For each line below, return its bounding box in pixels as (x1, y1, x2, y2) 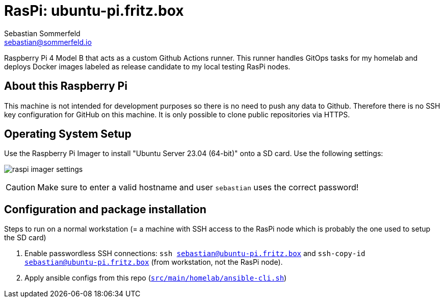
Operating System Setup (4, 128, 132, 141)
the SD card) (4, 233, 46, 242)
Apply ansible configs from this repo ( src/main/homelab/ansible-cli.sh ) (24, 273, 287, 283)
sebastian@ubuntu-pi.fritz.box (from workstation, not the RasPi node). (24, 258, 283, 267)
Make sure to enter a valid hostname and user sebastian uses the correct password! (37, 182, 359, 193)
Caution (6, 182, 36, 193)
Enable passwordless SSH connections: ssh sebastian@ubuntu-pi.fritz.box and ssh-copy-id (24, 249, 365, 258)
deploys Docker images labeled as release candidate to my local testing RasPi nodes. (4, 62, 291, 71)
